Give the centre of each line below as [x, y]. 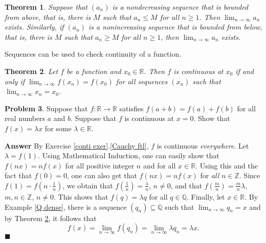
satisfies [131, 108]
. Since [250, 175]
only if [15, 81]
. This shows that [81, 196]
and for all [159, 165]
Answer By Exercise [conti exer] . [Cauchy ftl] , [77, 145]
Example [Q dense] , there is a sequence [66, 206]
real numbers [25, 118]
